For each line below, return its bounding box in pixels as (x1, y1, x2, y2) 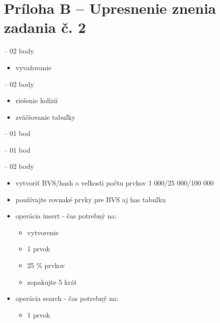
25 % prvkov (27, 260, 65, 270)
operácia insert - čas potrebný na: (15, 211, 117, 221)
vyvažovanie (15, 62, 52, 72)
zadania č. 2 (4, 17, 86, 37)
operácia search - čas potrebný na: (15, 293, 118, 303)
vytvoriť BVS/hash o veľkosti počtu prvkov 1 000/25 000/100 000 (15, 178, 214, 188)
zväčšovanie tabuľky (15, 111, 76, 122)
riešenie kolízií (15, 95, 58, 106)
